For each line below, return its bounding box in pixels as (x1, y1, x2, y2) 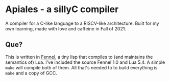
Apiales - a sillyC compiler (5, 4, 119, 15)
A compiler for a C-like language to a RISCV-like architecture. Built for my (5, 20, 159, 26)
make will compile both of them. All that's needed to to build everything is (5, 64, 158, 70)
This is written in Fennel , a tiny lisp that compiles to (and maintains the (5, 54, 153, 60)
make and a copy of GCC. (5, 70, 57, 76)
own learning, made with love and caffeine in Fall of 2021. (5, 25, 127, 31)
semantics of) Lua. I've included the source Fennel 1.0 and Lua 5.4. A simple (5, 59, 165, 65)
